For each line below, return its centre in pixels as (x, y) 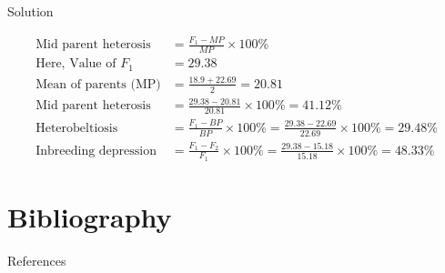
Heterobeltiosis (77, 128)
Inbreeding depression (96, 151)
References (37, 260)
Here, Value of (76, 64)
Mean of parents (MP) (98, 84)
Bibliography (90, 216)
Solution (30, 11)
